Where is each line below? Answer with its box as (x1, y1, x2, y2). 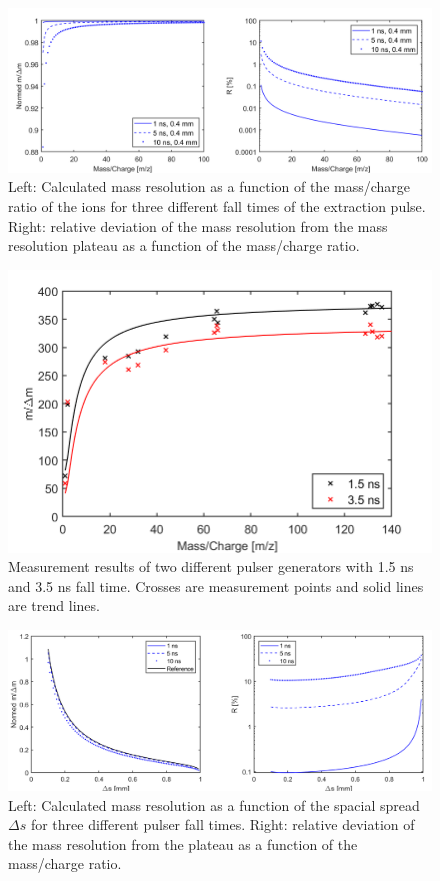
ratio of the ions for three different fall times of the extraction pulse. (8, 195, 426, 216)
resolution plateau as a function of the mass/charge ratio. (8, 235, 360, 256)
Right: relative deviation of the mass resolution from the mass (8, 215, 388, 236)
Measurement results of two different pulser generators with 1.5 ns (8, 556, 414, 577)
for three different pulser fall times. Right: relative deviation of (30, 814, 415, 835)
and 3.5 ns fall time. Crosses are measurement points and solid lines (8, 575, 424, 596)
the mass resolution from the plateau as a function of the (8, 833, 358, 854)
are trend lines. (8, 595, 100, 616)
